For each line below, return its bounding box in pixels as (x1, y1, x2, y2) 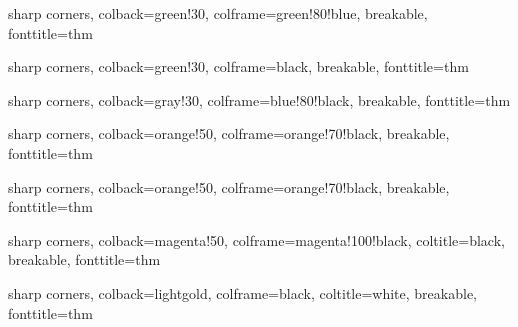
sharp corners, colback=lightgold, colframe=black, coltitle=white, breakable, (8, 282, 477, 303)
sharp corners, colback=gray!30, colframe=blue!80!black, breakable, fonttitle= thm (8, 89, 511, 110)
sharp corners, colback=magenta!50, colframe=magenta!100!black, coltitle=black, (8, 229, 505, 250)
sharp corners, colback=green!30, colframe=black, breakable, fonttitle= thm (8, 56, 469, 77)
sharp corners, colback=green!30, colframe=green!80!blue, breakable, (8, 3, 428, 23)
